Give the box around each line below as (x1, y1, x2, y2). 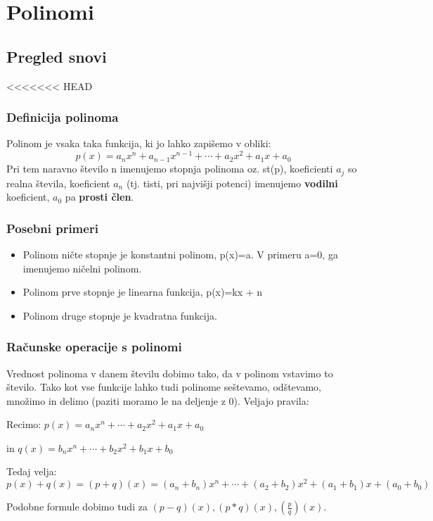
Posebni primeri (6, 219, 98, 237)
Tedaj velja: (6, 464, 57, 479)
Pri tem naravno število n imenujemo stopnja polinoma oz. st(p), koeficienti (6, 161, 333, 176)
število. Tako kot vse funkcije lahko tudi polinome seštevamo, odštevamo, (6, 379, 321, 394)
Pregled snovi (6, 45, 107, 67)
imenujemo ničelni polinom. (22, 260, 142, 275)
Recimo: (6, 417, 41, 432)
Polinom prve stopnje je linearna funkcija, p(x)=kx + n (22, 284, 263, 299)
